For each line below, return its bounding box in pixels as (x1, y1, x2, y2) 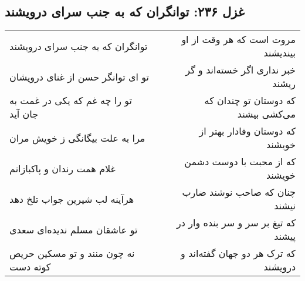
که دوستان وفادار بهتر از (199, 124, 296, 138)
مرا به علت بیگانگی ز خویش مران (9, 131, 145, 145)
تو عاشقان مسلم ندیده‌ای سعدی (9, 222, 138, 236)
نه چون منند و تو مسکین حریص (9, 246, 135, 260)
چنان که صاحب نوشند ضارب (182, 185, 296, 199)
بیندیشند (263, 46, 296, 60)
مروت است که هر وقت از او (181, 32, 296, 46)
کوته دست (9, 260, 51, 274)
